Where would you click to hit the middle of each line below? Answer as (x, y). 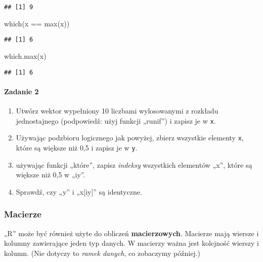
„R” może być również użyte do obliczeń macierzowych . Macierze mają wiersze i (131, 233)
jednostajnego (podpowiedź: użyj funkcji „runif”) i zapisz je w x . (116, 120)
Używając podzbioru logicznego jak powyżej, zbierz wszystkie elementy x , (130, 138)
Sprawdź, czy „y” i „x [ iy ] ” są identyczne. (79, 191)
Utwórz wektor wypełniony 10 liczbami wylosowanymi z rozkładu (117, 110)
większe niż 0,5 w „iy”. (51, 175)
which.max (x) (25, 55)
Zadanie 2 (21, 91)
